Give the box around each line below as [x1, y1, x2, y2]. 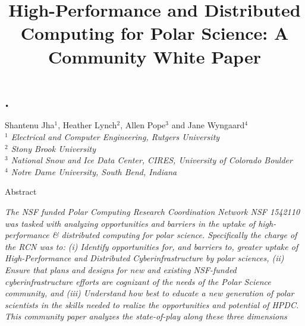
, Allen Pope [120, 119, 166, 131]
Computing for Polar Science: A [20, 21, 289, 45]
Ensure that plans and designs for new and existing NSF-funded [5, 263, 237, 276]
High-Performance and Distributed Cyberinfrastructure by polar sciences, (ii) [5, 252, 284, 264]
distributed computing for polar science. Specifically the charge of [61, 229, 297, 241]
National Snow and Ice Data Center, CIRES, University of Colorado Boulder [11, 154, 293, 166]
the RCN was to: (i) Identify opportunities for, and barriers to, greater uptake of [5, 240, 298, 252]
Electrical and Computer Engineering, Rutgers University [11, 131, 220, 143]
